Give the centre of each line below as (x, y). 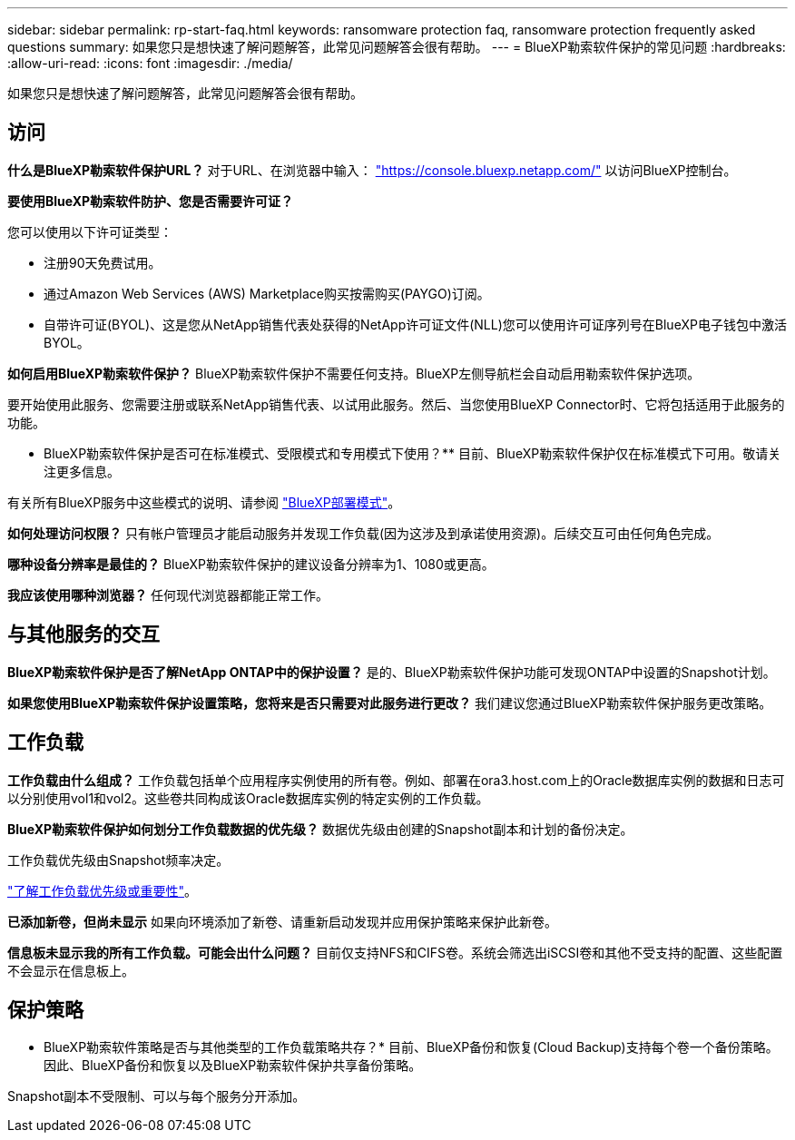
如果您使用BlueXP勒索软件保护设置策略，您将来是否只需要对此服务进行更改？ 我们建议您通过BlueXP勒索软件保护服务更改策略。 (390, 703)
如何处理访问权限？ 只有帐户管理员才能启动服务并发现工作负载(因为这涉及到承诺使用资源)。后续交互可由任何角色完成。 (363, 533)
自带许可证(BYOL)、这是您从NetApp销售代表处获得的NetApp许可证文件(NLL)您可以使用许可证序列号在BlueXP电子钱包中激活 (415, 324)
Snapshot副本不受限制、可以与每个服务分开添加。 (157, 1096)
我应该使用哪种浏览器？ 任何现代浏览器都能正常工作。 (168, 595)
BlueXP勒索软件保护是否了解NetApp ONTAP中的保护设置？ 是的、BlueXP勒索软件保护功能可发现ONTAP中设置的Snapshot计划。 (392, 672)
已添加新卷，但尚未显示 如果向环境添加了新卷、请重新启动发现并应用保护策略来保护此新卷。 (282, 921)
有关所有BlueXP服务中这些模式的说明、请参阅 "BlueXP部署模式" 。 (204, 502)
